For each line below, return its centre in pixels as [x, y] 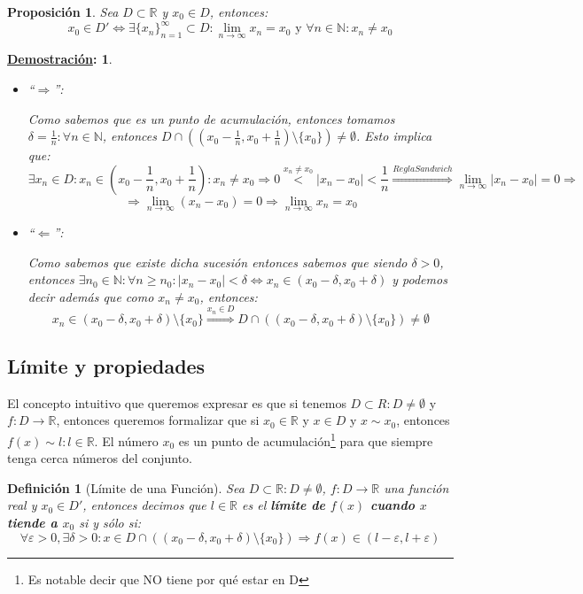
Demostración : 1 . [60, 59]
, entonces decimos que [144, 505]
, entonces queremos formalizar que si [158, 420]
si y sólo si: [110, 522]
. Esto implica [394, 136]
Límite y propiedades [106, 365]
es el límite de [284, 505]
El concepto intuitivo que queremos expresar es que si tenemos [177, 402]
